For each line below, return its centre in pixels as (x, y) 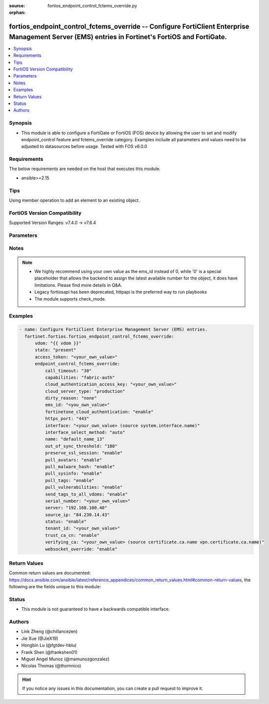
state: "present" (56, 350)
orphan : (17, 13)
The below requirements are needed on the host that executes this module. (85, 169)
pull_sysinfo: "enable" (73, 474)
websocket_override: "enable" (81, 549)
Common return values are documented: (50, 573)
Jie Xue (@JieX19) (40, 638)
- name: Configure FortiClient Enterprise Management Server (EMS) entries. (113, 329)
